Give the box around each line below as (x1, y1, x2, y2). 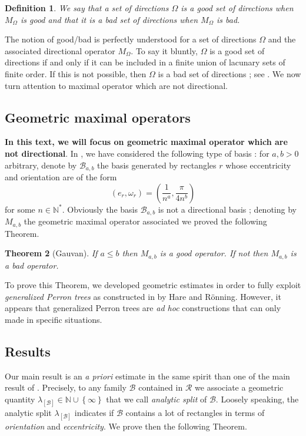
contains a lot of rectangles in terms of (125, 407, 265, 419)
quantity (5, 392, 35, 405)
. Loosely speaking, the (215, 392, 299, 405)
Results (5, 342, 51, 360)
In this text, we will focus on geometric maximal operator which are (5, 136, 288, 148)
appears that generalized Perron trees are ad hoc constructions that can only (5, 302, 281, 314)
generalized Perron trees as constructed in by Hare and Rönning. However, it (5, 290, 281, 302)
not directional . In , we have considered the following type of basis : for (5, 147, 270, 159)
